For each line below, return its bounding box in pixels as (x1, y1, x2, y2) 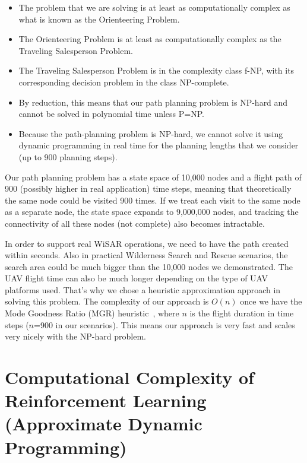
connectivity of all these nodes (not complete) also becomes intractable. (5, 217, 265, 229)
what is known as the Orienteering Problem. (18, 12, 180, 25)
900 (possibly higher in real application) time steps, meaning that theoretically (5, 182, 292, 195)
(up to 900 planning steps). (18, 150, 118, 163)
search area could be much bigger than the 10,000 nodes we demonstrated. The (5, 260, 293, 272)
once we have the (240, 295, 302, 307)
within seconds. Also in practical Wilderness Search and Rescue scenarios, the (5, 249, 288, 261)
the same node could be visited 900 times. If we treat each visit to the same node (5, 194, 300, 206)
